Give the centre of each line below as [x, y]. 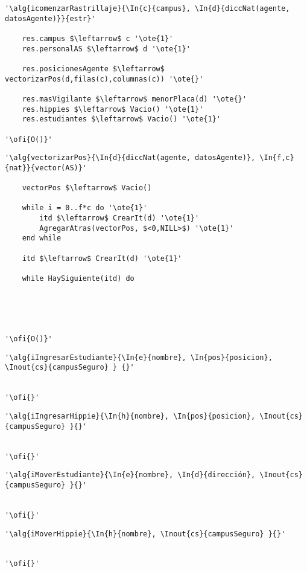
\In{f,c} [277, 158]
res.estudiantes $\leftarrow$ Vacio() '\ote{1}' [121, 119]
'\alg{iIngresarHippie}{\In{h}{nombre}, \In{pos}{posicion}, [130, 416]
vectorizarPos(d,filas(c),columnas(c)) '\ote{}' [104, 79]
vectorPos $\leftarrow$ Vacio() [87, 188]
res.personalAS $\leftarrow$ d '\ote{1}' [106, 49]
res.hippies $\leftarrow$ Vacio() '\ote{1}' [113, 109]
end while [42, 238]
